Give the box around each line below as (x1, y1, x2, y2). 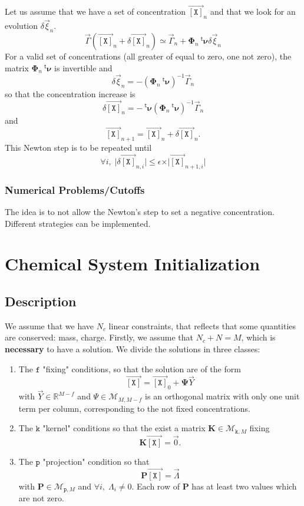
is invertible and (54, 61, 113, 74)
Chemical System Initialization (5, 252, 260, 276)
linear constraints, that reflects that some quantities (108, 319, 296, 332)
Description (5, 292, 77, 310)
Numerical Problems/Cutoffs (5, 182, 145, 197)
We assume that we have (5, 319, 94, 332)
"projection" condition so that (42, 455, 150, 468)
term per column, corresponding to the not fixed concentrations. (18, 402, 250, 414)
